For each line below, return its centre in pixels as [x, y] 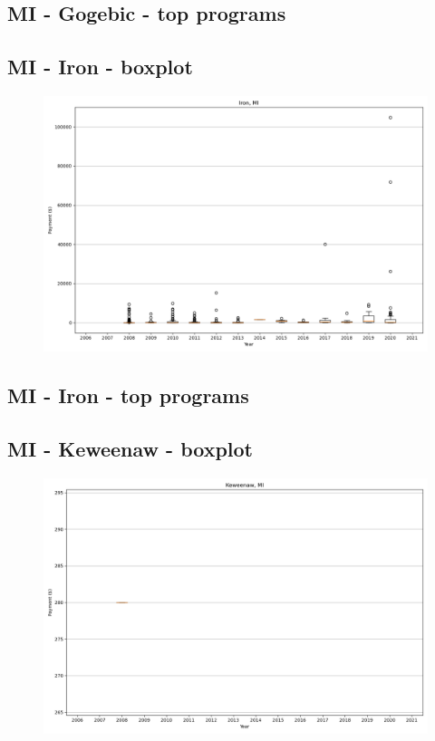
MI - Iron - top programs [128, 395]
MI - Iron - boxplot [100, 67]
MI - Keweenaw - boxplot [130, 449]
